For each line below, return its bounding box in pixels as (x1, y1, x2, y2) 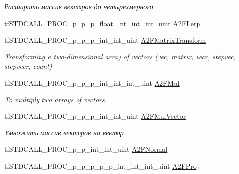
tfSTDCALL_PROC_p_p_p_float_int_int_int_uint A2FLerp (4, 18, 200, 28)
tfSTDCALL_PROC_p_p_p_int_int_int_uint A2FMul (4, 77, 180, 87)
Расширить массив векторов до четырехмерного (4, 1, 153, 11)
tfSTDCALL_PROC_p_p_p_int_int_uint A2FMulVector (4, 111, 186, 121)
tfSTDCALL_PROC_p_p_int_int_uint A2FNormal (4, 144, 168, 154)
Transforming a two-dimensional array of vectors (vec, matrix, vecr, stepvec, (4, 51, 236, 61)
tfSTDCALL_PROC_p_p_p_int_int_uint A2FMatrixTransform (4, 35, 206, 45)
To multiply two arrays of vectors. (4, 94, 107, 104)
